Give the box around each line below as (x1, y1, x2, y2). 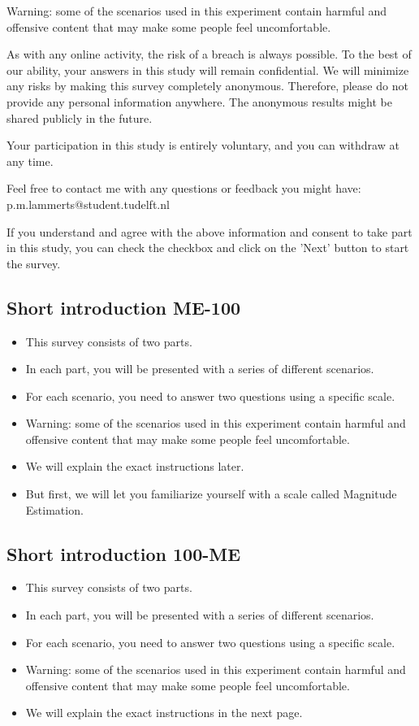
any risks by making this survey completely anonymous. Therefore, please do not (6, 77, 408, 94)
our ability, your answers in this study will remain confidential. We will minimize (6, 61, 409, 78)
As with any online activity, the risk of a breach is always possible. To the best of (6, 46, 412, 63)
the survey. (6, 254, 61, 272)
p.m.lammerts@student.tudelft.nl (6, 195, 170, 212)
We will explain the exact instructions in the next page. (25, 704, 303, 721)
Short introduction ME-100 (6, 294, 241, 320)
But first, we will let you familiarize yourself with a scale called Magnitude (25, 485, 397, 502)
